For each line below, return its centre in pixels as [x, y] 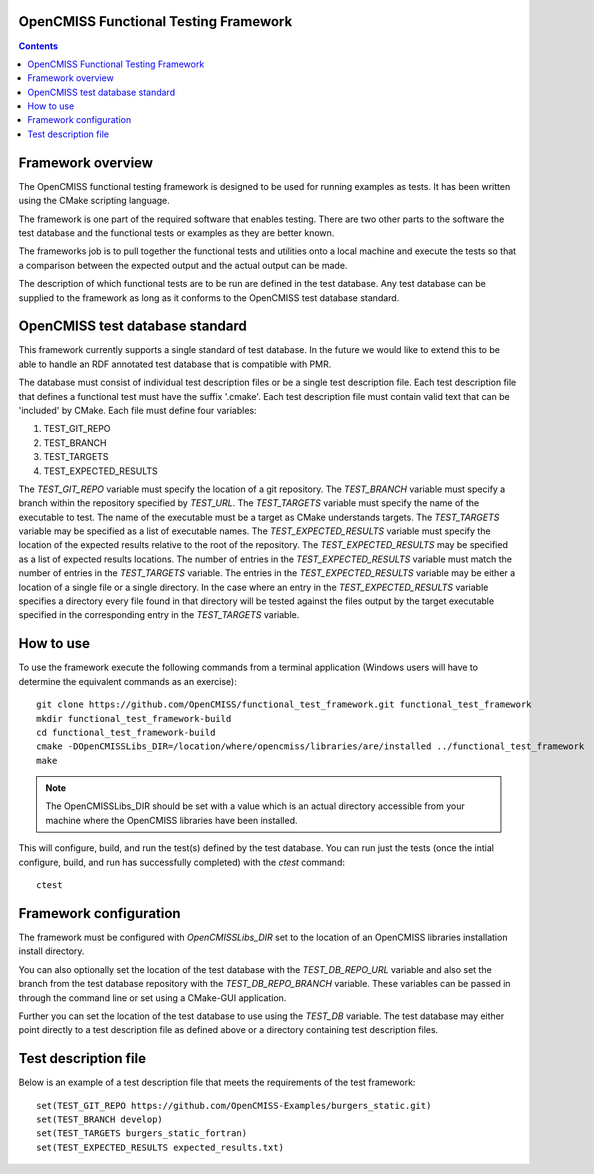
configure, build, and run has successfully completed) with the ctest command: [181, 862]
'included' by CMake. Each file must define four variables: [137, 410]
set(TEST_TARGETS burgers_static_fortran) [142, 1133]
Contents [38, 46]
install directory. [51, 951]
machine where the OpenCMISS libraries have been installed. [172, 820]
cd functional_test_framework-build [126, 732]
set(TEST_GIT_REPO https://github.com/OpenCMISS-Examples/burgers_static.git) [234, 1105]
